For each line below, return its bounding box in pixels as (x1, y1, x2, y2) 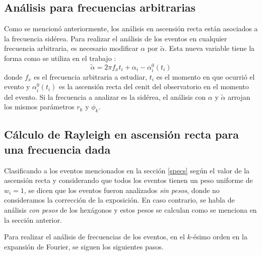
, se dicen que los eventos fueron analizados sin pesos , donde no (24, 184, 220, 195)
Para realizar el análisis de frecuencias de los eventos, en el (4, 231, 185, 242)
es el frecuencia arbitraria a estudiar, (34, 71, 147, 82)
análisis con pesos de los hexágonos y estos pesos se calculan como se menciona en (4, 204, 257, 215)
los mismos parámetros (4, 101, 75, 112)
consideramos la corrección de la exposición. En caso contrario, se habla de (4, 195, 235, 205)
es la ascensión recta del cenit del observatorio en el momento (59, 81, 249, 92)
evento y (4, 81, 30, 92)
